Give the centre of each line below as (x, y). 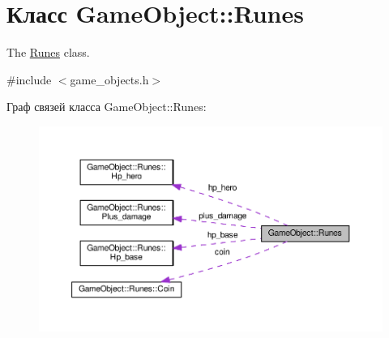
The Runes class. (48, 52)
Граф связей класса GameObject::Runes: (107, 107)
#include (29, 79)
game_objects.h (109, 79)
